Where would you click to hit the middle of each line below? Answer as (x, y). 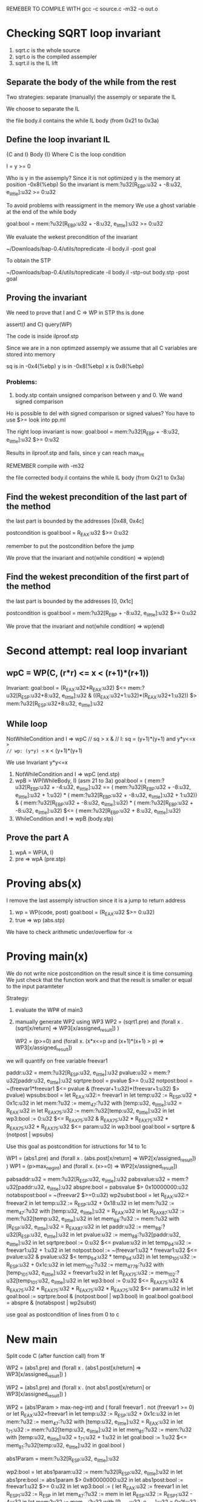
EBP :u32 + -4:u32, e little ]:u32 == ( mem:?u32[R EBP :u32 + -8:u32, (110, 788)
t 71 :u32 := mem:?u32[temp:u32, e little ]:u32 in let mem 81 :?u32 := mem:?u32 (99, 1430)
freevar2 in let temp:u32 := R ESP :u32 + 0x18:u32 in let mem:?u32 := (90, 1204)
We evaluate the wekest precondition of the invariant (72, 237)
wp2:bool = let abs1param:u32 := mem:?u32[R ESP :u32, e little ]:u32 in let (95, 1472)
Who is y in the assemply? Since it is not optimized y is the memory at (93, 178)
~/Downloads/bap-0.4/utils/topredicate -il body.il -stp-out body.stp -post (98, 272)
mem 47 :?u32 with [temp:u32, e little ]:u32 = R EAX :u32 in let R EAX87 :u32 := (96, 1212)
